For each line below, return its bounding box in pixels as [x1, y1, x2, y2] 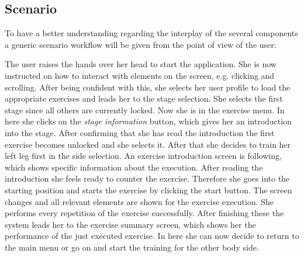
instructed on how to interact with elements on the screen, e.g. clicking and [5, 69, 275, 81]
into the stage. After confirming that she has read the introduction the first [5, 126, 275, 138]
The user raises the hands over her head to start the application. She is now [5, 58, 277, 70]
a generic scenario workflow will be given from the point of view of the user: [5, 38, 277, 50]
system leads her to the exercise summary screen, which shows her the [5, 218, 256, 230]
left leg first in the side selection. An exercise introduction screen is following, [5, 150, 282, 162]
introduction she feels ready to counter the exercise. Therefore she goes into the [5, 172, 290, 185]
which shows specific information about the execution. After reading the [5, 161, 263, 173]
